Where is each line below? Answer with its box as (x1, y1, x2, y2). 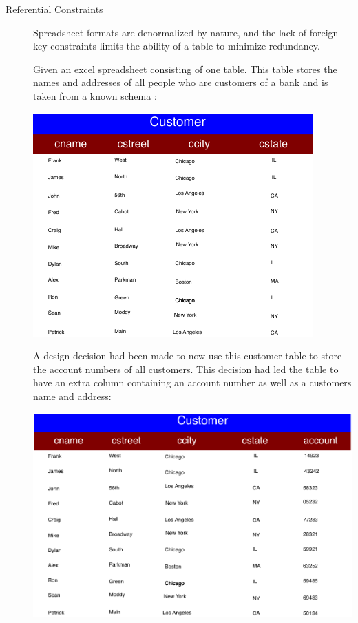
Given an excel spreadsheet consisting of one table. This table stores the (33, 61, 337, 76)
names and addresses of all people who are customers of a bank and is (33, 75, 328, 89)
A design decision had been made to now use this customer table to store (33, 348, 342, 363)
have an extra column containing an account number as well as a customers (33, 375, 352, 390)
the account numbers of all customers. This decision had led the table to (33, 361, 339, 376)
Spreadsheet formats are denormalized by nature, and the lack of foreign (33, 25, 339, 39)
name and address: (33, 388, 112, 403)
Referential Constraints (6, 2, 103, 16)
